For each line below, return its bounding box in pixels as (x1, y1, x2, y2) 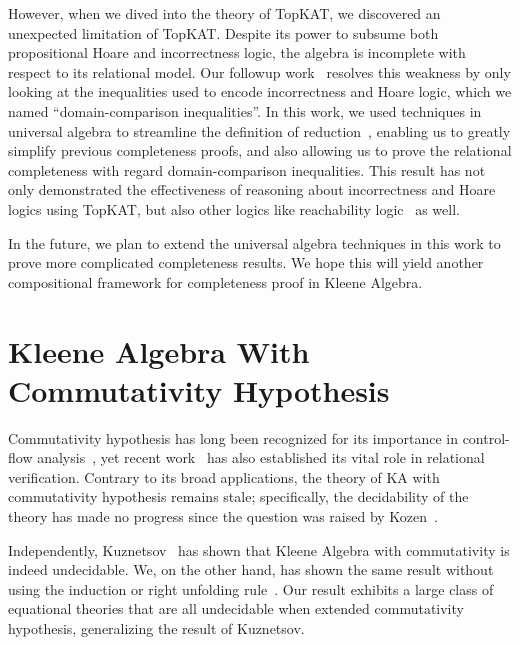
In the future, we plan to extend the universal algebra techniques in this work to (8, 232, 501, 253)
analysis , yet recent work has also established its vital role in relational (37, 447, 485, 468)
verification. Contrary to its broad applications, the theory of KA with (8, 466, 440, 487)
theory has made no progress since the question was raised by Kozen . (8, 506, 438, 526)
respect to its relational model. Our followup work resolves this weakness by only (8, 61, 511, 82)
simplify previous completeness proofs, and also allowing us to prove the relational (8, 140, 512, 161)
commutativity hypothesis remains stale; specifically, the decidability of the (8, 486, 469, 507)
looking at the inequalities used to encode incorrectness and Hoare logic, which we (8, 81, 512, 102)
